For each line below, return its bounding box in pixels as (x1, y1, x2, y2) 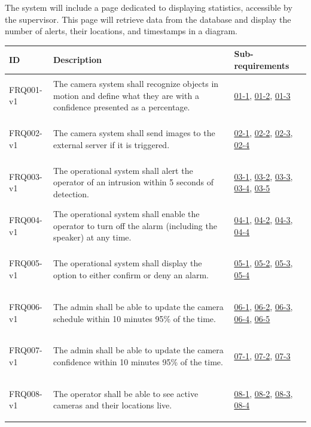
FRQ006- (9, 300, 42, 312)
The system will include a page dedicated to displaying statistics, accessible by (5, 1, 292, 13)
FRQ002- (9, 127, 42, 139)
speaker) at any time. (53, 231, 132, 243)
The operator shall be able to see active (53, 387, 199, 399)
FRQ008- (9, 387, 42, 399)
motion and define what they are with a (53, 89, 199, 101)
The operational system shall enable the (53, 208, 200, 220)
